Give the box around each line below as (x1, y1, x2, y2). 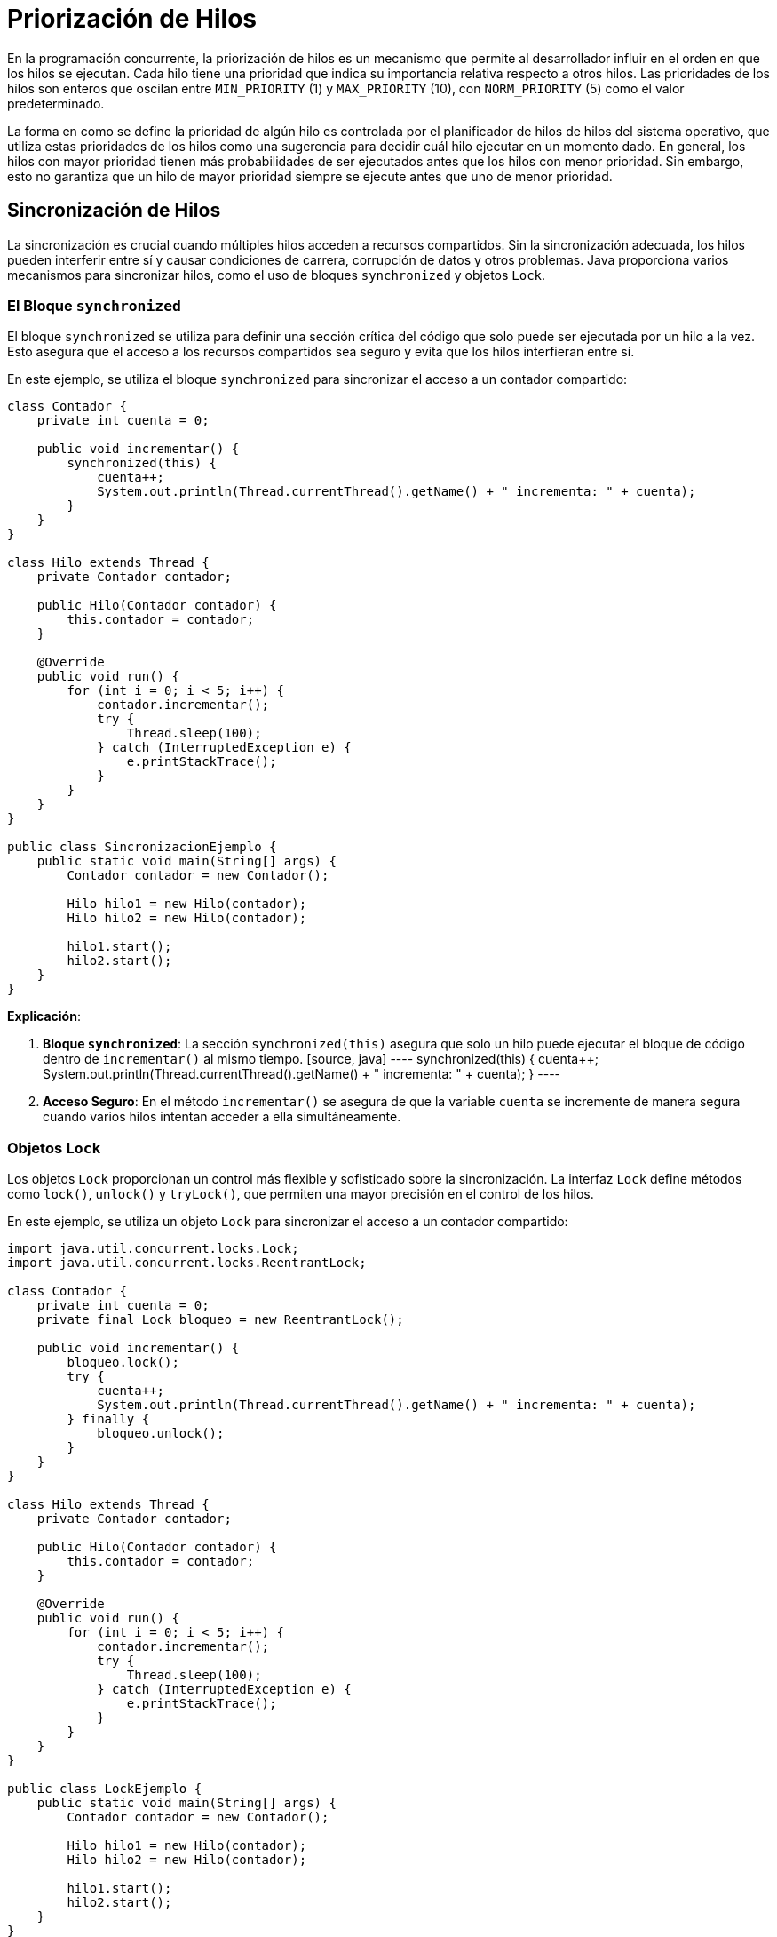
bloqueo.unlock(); (97, 1426, 225, 1441)
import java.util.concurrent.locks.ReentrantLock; (7, 1255, 367, 1271)
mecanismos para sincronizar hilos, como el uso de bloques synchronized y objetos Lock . (7, 267, 546, 283)
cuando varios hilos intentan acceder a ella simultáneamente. (43, 1109, 401, 1125)
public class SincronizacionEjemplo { (7, 840, 277, 855)
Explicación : (7, 1008, 81, 1024)
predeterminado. (7, 95, 105, 111)
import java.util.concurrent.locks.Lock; (7, 1241, 299, 1256)
